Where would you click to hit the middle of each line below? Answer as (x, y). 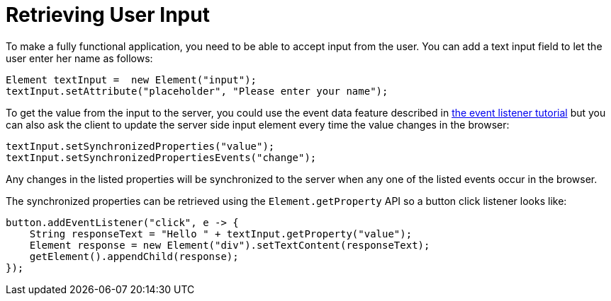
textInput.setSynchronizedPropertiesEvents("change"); (161, 157)
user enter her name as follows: (79, 58)
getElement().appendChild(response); (134, 256)
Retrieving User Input (108, 15)
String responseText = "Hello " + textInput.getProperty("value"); (221, 234)
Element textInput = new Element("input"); (131, 79)
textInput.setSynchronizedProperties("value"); (140, 146)
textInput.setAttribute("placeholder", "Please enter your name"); (197, 91)
